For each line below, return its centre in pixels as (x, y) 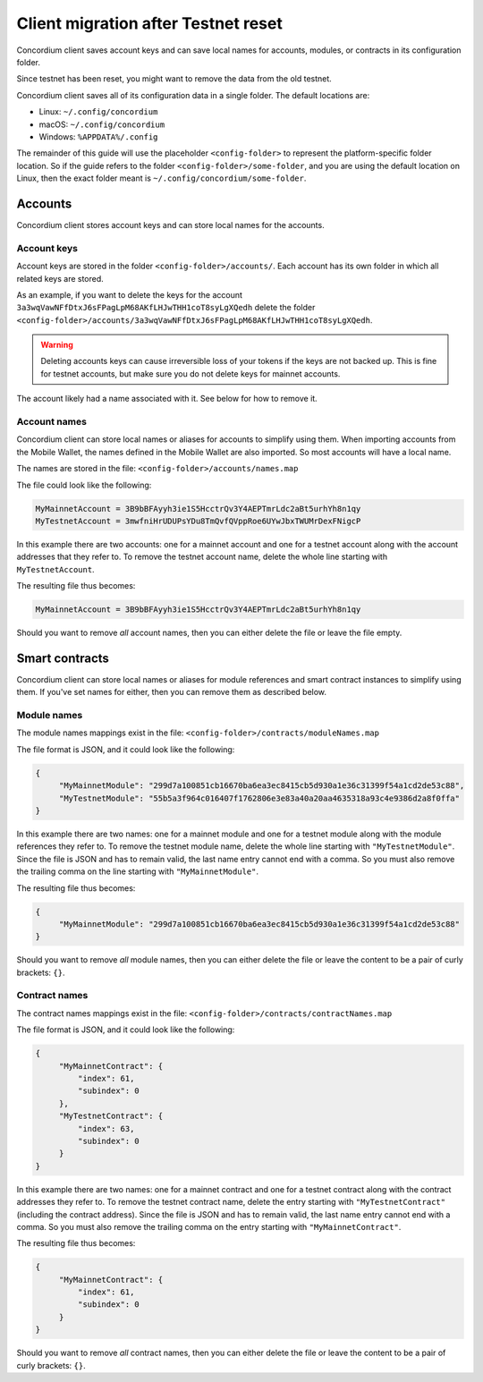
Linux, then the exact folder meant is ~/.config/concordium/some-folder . (161, 178)
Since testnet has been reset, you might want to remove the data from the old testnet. (174, 79)
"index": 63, (106, 1128)
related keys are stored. (60, 278)
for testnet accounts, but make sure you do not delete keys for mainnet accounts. (191, 373)
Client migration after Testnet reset (150, 23)
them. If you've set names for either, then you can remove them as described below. (171, 692)
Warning (57, 345)
